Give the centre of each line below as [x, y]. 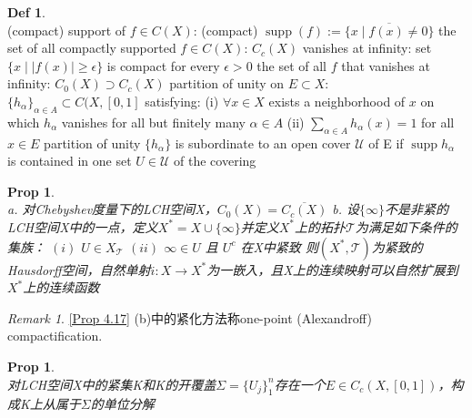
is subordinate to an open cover [263, 143]
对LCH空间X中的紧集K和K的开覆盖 [112, 384]
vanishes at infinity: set [367, 48]
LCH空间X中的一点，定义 [83, 226]
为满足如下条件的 [406, 226]
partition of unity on [227, 83]
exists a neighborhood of [337, 101]
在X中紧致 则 [279, 246]
